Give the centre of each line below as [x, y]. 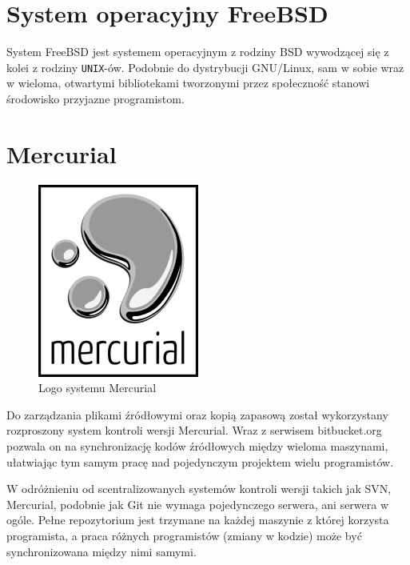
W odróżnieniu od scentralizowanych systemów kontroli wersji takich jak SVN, [199, 489]
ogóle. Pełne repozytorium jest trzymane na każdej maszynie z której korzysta [198, 520]
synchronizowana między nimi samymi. [102, 551]
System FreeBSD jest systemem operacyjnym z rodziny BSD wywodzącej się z [198, 52]
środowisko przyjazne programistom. [96, 98]
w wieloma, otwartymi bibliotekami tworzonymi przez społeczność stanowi [188, 83]
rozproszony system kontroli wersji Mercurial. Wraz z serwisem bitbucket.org [194, 430]
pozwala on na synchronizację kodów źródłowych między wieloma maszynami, [197, 446]
